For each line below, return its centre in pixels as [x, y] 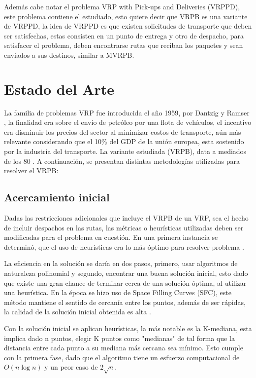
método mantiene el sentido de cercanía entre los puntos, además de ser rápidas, [125, 302]
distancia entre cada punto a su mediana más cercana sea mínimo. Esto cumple [124, 348]
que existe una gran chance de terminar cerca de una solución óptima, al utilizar [125, 283]
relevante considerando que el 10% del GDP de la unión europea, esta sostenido [124, 141]
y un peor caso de [71, 367]
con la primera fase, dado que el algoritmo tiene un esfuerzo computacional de [122, 357]
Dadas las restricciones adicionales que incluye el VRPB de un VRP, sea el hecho [126, 218]
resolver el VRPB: [31, 170]
